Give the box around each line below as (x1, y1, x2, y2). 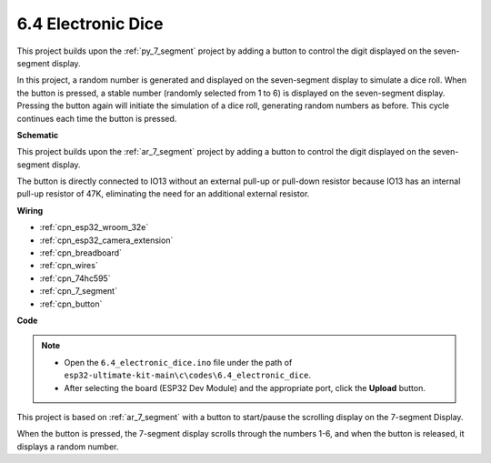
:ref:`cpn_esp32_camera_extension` (39, 235, 174, 246)
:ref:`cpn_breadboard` (39, 247, 123, 258)
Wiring (16, 205, 44, 216)
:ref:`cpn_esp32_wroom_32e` (39, 222, 149, 233)
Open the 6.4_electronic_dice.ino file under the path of (64, 357, 293, 367)
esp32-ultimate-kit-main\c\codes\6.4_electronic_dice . (64, 369, 311, 381)
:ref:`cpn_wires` (39, 260, 99, 271)
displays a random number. (16, 441, 119, 452)
